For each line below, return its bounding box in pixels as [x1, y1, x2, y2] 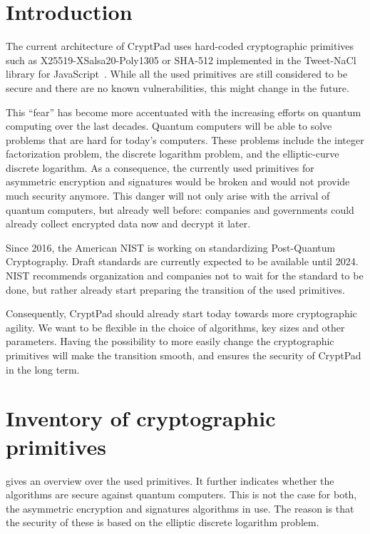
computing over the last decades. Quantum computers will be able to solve [6, 118, 332, 133]
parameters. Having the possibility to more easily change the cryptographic [6, 334, 334, 349]
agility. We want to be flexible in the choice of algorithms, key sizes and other [6, 319, 345, 334]
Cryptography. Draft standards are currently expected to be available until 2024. [6, 254, 359, 269]
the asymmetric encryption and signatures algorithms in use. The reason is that [6, 500, 354, 515]
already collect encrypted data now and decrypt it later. [6, 216, 251, 231]
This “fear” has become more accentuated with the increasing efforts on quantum [6, 104, 361, 119]
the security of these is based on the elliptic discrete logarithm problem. [6, 515, 319, 530]
